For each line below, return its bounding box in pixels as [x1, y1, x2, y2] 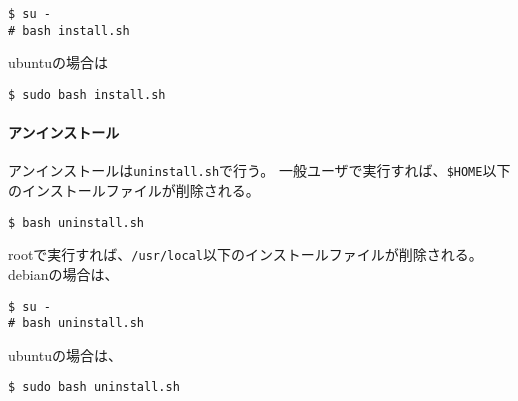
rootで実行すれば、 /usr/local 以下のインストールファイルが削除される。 [8, 244, 483, 265]
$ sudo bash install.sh [8, 87, 166, 102]
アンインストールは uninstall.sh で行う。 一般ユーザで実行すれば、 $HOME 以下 [8, 160, 511, 181]
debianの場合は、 [8, 263, 119, 284]
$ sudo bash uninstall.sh [8, 380, 180, 395]
